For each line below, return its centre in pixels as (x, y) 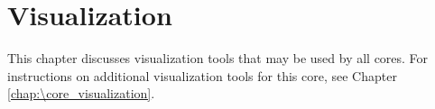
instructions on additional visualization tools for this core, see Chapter (202, 75)
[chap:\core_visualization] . (81, 93)
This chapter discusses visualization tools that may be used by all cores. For (218, 58)
